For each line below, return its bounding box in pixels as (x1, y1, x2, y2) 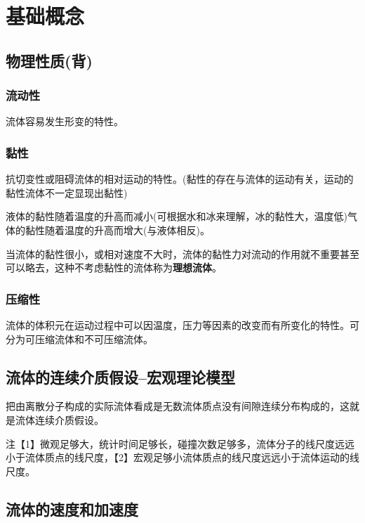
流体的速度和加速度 (6, 498, 138, 519)
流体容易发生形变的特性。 (6, 114, 124, 129)
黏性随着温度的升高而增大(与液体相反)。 (25, 222, 210, 237)
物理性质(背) (6, 49, 93, 71)
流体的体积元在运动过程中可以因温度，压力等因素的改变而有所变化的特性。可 (6, 317, 359, 332)
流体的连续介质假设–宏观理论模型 (6, 366, 236, 387)
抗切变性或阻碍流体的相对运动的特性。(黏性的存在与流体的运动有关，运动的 (6, 172, 354, 186)
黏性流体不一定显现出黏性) (6, 185, 128, 200)
